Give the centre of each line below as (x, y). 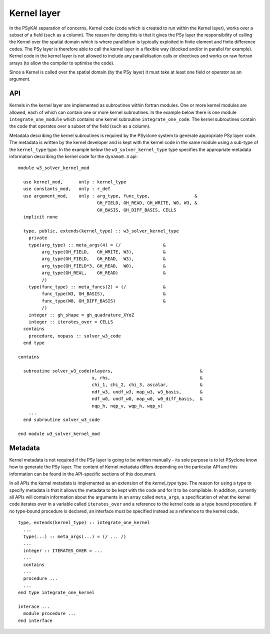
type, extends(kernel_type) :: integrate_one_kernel (84, 523)
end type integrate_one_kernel (56, 593)
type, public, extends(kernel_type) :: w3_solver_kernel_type (101, 231)
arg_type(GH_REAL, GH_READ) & (104, 273)
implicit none (40, 217)
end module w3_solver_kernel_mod (59, 434)
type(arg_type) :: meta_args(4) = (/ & (97, 245)
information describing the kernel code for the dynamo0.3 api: (73, 156)
